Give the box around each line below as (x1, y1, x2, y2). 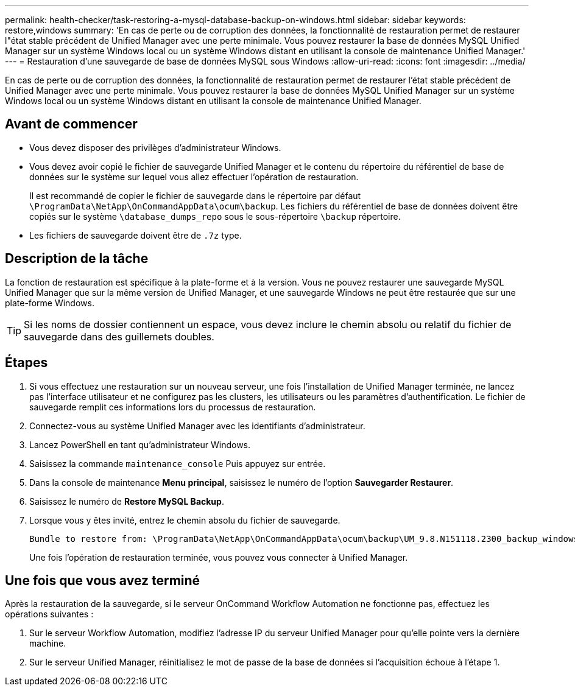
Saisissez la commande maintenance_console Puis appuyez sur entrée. (29, 458, 326, 469)
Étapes (5, 355, 48, 371)
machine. (29, 638, 66, 649)
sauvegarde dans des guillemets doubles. (24, 330, 214, 343)
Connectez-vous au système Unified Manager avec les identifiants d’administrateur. (29, 420, 365, 431)
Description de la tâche (5, 251, 149, 267)
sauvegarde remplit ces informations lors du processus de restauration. (29, 401, 316, 412)
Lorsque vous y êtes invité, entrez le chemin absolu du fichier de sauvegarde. (29, 514, 340, 525)
